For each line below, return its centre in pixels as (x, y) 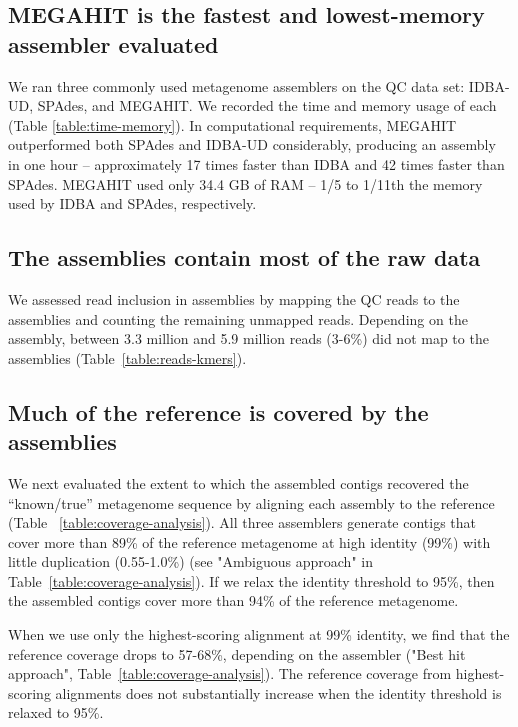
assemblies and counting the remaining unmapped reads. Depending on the (238, 318)
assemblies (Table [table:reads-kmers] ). (127, 357)
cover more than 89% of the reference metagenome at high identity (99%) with (249, 541)
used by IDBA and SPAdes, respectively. (132, 203)
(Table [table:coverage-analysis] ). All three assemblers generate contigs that (242, 522)
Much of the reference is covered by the (218, 411)
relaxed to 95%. (56, 712)
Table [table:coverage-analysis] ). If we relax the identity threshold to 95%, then (251, 580)
